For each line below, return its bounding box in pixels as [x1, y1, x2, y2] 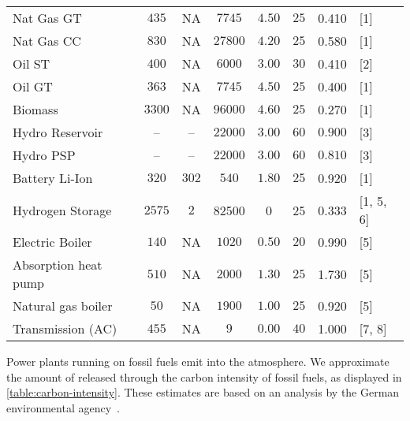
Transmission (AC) [13, 319, 117, 337]
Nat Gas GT [13, 9, 82, 27]
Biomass [13, 100, 58, 118]
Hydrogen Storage [13, 200, 112, 219]
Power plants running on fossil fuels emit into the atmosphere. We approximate [6, 353, 389, 369]
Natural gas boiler [13, 296, 113, 315]
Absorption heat [13, 255, 102, 274]
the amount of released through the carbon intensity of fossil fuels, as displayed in [6, 368, 402, 385]
